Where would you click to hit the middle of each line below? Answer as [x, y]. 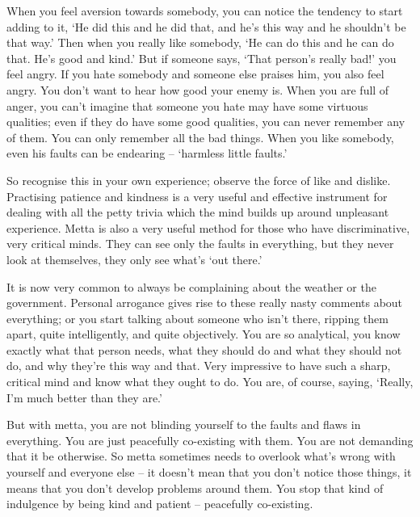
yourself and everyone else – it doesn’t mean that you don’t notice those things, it [209, 472]
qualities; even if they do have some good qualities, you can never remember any [206, 122]
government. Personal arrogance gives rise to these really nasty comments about [205, 303]
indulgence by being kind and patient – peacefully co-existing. [160, 504]
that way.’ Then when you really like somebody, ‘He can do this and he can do [200, 42]
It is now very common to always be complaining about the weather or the [191, 286]
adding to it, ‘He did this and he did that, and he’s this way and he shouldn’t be [206, 26]
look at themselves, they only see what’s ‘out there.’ [134, 259]
